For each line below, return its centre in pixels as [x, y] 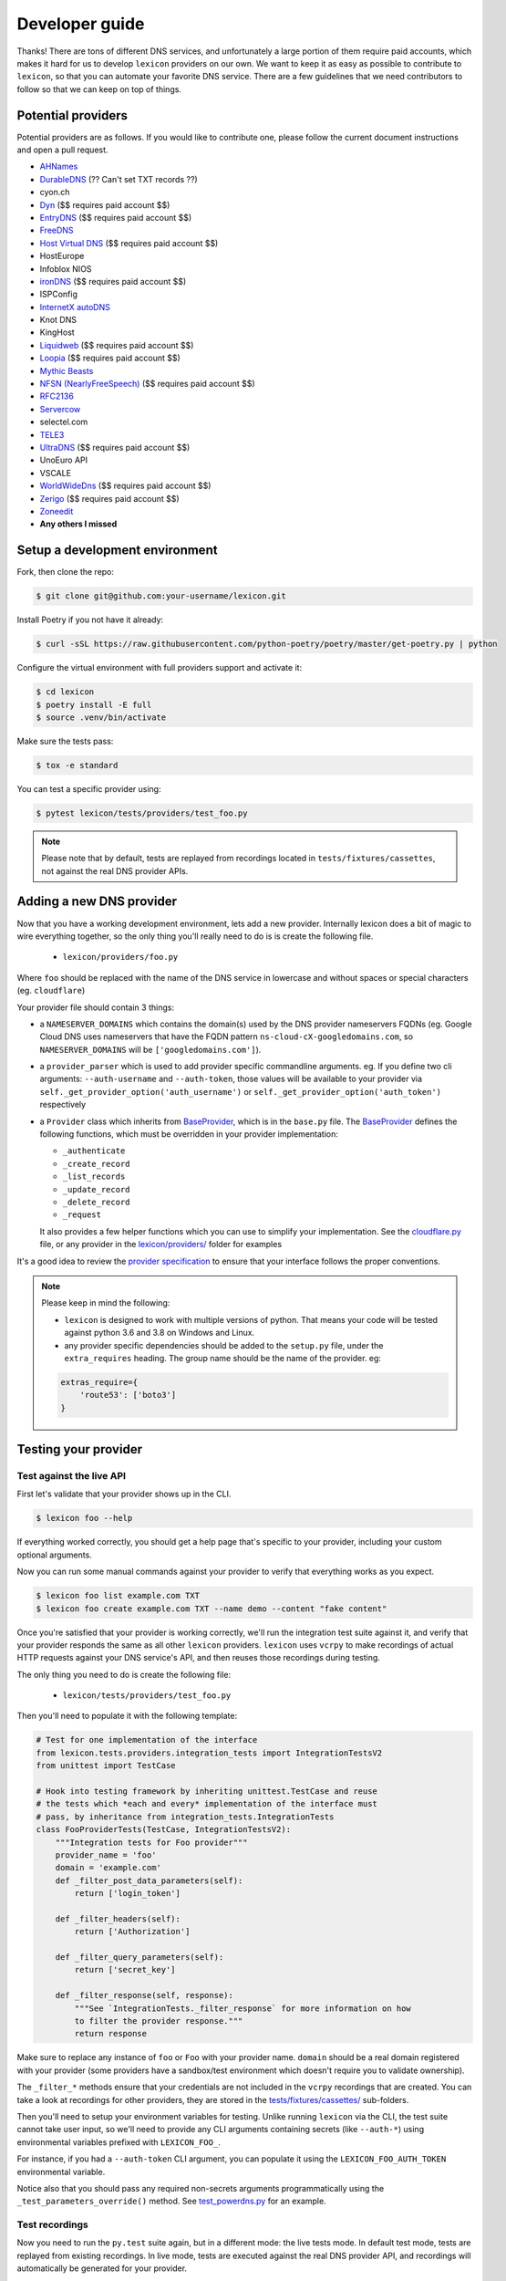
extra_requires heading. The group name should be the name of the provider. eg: [223, 1358]
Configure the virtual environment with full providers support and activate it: [160, 668]
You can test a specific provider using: [89, 788]
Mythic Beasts [67, 370]
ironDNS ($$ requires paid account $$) [113, 281]
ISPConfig [58, 294]
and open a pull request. [62, 150]
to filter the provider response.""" [159, 2021]
